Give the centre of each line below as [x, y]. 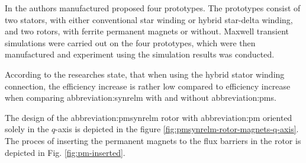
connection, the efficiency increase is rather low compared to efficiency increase [148, 86]
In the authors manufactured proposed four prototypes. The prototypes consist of [153, 8]
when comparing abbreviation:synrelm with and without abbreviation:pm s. [141, 98]
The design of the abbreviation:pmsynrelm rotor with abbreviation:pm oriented [149, 117]
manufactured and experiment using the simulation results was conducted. [140, 54]
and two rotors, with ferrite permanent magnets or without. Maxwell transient [147, 31]
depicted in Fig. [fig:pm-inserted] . [65, 152]
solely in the [27, 129]
